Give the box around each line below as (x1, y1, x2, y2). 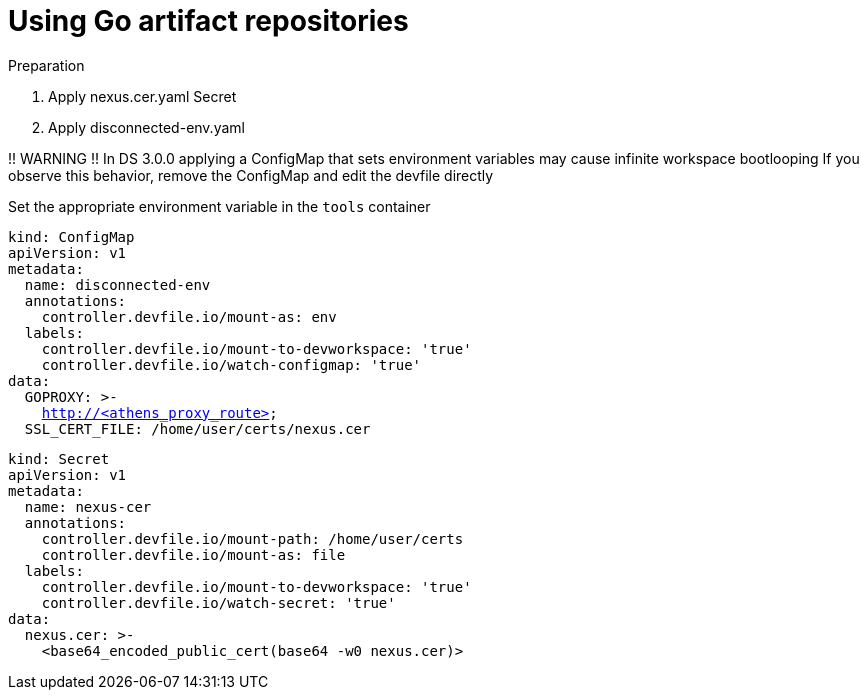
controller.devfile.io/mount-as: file (41, 546, 346, 563)
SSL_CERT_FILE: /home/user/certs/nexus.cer (24, 420, 371, 437)
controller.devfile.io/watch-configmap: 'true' (41, 356, 422, 373)
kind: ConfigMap (8, 228, 135, 245)
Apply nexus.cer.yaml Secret (48, 87, 237, 105)
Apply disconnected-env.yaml (48, 118, 245, 136)
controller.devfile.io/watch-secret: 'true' (41, 594, 396, 611)
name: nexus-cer (24, 498, 152, 515)
